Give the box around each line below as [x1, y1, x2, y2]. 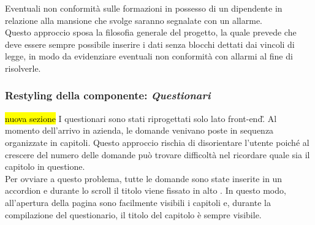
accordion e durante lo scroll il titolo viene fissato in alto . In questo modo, [5, 184, 286, 197]
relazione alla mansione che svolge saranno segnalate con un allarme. [5, 13, 262, 26]
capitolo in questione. [5, 160, 85, 173]
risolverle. [5, 61, 41, 74]
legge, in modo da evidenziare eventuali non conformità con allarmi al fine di [5, 50, 293, 63]
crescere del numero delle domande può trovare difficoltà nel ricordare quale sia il [5, 148, 310, 161]
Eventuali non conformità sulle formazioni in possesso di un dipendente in [5, 2, 283, 14]
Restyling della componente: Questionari [5, 88, 211, 103]
